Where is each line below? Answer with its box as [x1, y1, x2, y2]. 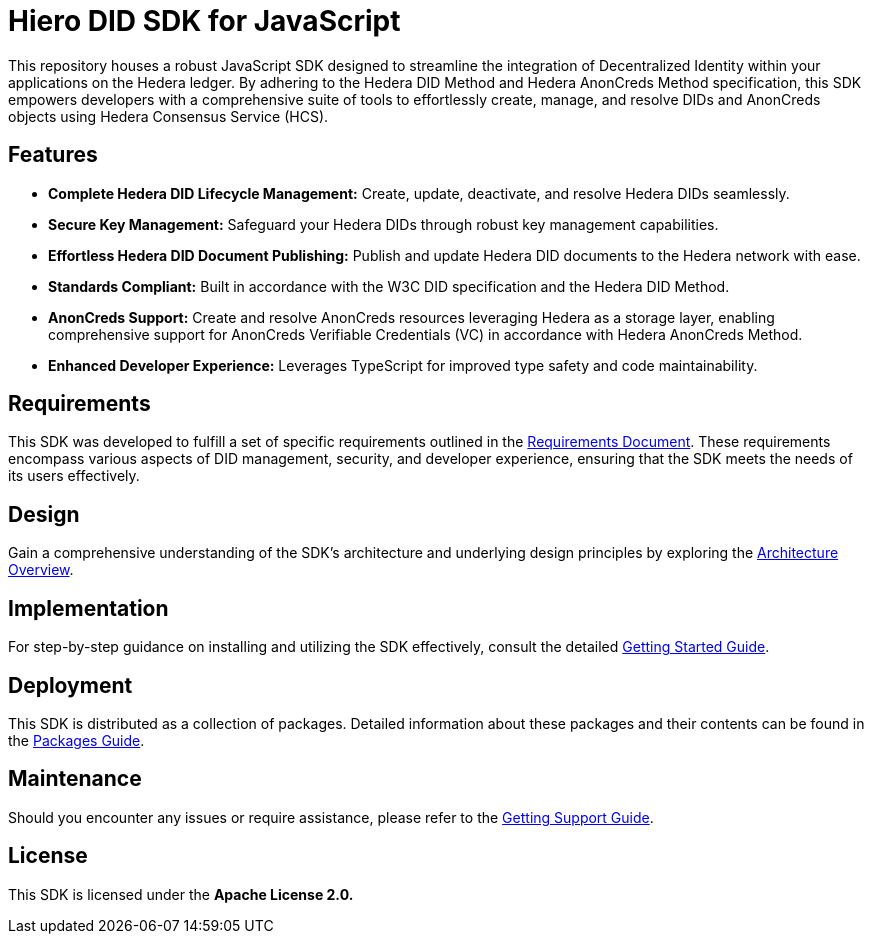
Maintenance [8, 766, 142, 792]
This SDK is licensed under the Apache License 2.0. [8, 885, 354, 903]
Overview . [8, 561, 74, 579]
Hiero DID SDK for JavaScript [8, 4, 401, 38]
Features [8, 142, 98, 168]
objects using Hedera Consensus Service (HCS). [8, 107, 329, 125]
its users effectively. [8, 467, 140, 485]
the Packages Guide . [8, 731, 145, 749]
